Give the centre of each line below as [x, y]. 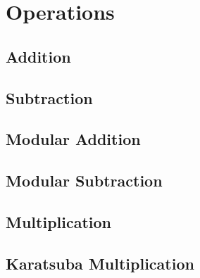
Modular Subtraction [84, 181]
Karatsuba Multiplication [100, 263]
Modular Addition [73, 139]
